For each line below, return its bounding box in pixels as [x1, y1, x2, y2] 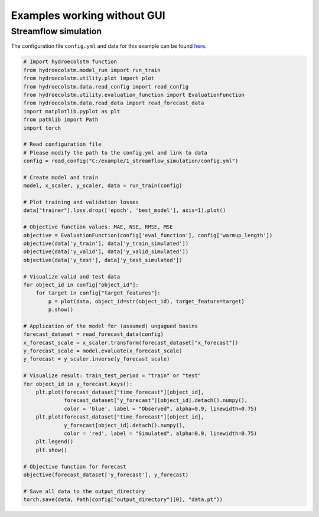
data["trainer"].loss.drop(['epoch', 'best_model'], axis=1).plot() [23, 207, 226, 214]
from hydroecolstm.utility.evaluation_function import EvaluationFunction [23, 91, 245, 98]
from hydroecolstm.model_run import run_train [23, 67, 161, 73]
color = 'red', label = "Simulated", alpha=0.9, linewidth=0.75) [64, 430, 257, 437]
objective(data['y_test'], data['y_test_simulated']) [23, 257, 183, 263]
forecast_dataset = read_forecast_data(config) [23, 331, 164, 338]
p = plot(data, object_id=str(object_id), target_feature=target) [48, 298, 245, 305]
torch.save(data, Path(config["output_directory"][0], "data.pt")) [23, 496, 223, 503]
